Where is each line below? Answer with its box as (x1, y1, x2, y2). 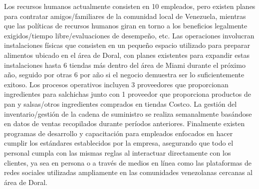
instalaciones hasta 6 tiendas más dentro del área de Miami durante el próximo (4, 59, 246, 70)
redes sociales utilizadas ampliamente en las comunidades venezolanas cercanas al (4, 167, 253, 178)
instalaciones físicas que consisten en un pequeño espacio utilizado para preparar (4, 40, 251, 50)
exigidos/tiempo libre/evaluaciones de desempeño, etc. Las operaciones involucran (4, 30, 255, 40)
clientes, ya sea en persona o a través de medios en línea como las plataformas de (4, 157, 252, 168)
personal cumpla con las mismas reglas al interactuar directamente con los (4, 147, 231, 158)
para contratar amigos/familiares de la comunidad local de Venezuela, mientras (4, 10, 246, 21)
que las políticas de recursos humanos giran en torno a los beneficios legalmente (4, 20, 248, 31)
